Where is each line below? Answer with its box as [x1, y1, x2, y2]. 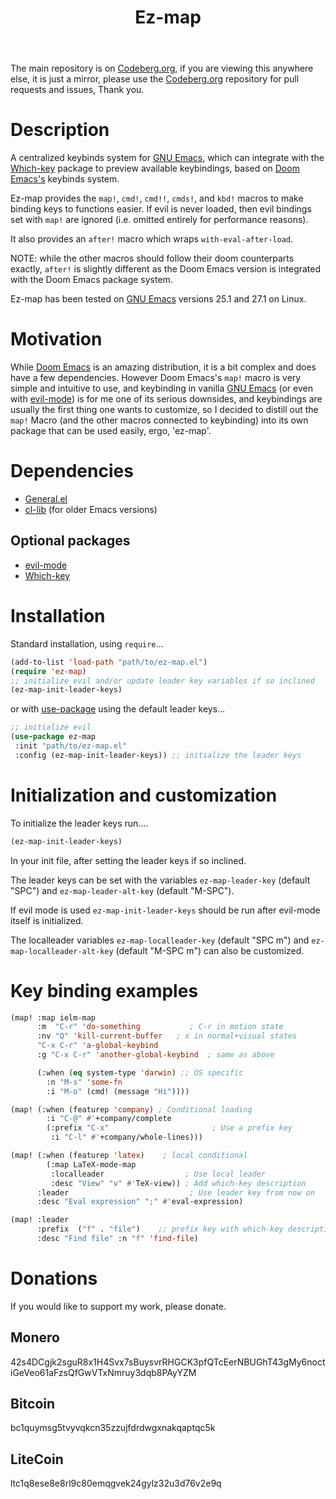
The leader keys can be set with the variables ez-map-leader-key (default [10, 874, 311, 886]
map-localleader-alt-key [10, 946, 114, 956]
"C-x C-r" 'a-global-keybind [36, 1041, 159, 1051]
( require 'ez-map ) [10, 666, 87, 676]
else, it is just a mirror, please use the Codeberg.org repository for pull [10, 73, 300, 85]
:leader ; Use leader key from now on [36, 1187, 315, 1198]
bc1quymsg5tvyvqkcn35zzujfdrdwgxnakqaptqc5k [10, 1422, 216, 1434]
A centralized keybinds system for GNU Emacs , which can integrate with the [10, 152, 325, 164]
